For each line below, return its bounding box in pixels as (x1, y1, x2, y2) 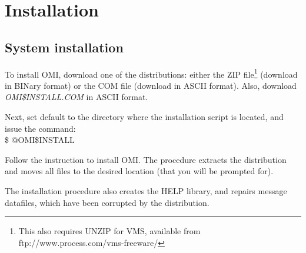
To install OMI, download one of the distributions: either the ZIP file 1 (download (5, 66, 298, 80)
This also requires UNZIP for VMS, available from (18, 225, 201, 237)
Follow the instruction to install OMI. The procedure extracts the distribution (5, 153, 287, 165)
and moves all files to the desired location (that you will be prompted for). (5, 165, 274, 177)
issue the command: (5, 122, 76, 134)
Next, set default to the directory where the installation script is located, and (5, 111, 284, 123)
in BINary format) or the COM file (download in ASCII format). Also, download (5, 79, 297, 91)
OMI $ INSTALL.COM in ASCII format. (5, 91, 148, 103)
